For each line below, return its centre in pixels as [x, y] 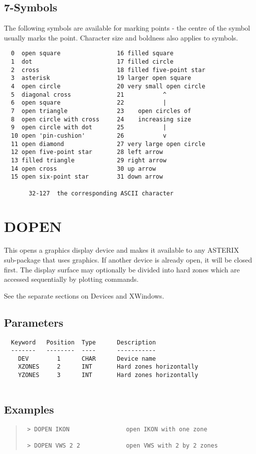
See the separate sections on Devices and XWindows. [84, 295]
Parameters [34, 322]
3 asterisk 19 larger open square [101, 78]
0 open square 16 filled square [92, 54]
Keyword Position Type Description [83, 342]
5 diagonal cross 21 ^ [89, 95]
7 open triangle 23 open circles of [101, 111]
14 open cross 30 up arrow [83, 169]
